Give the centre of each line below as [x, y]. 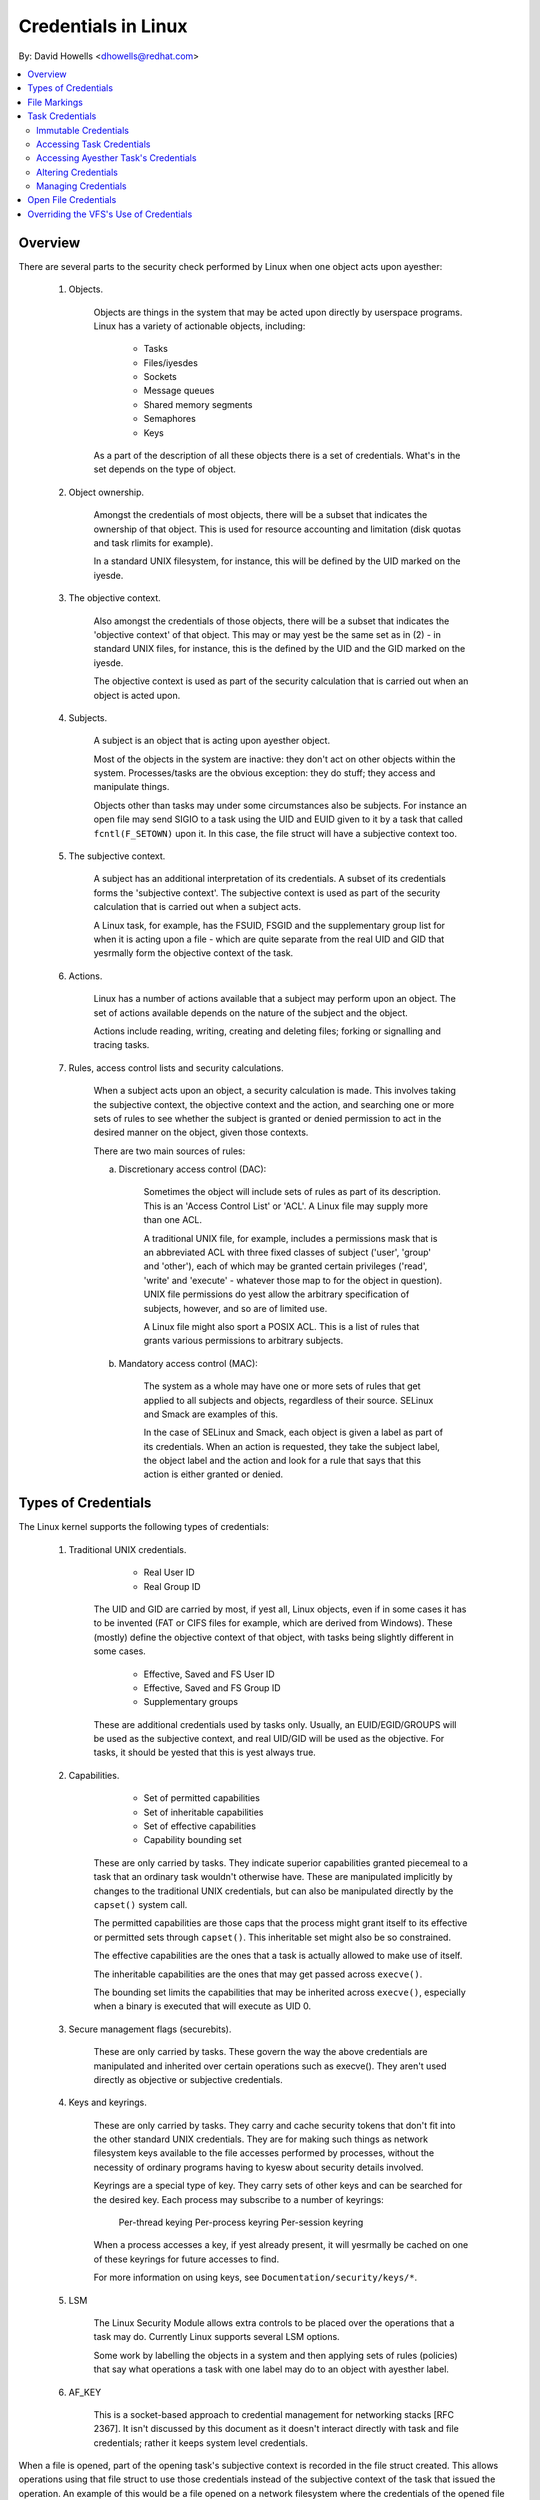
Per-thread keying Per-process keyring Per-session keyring [241, 2222]
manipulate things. [131, 787]
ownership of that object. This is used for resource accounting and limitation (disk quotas [277, 529]
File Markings [55, 102]
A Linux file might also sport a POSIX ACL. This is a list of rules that [281, 1326]
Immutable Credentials [83, 130]
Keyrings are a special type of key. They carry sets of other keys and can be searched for [278, 2186]
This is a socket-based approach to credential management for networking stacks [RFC [274, 2414]
